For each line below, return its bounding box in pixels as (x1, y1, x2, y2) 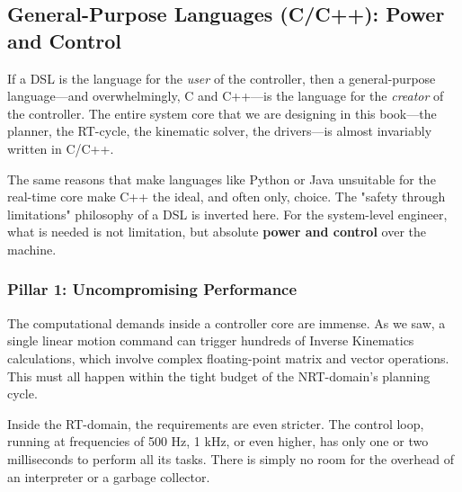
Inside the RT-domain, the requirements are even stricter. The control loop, (7, 414, 424, 433)
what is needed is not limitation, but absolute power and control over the (7, 222, 426, 241)
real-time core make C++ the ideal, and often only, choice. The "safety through (7, 187, 446, 206)
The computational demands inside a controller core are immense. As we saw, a (7, 313, 446, 332)
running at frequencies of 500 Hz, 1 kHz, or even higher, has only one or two (7, 432, 429, 451)
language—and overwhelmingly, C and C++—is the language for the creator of (7, 86, 444, 105)
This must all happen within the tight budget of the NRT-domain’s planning (7, 366, 431, 385)
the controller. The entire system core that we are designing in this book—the (7, 103, 437, 122)
